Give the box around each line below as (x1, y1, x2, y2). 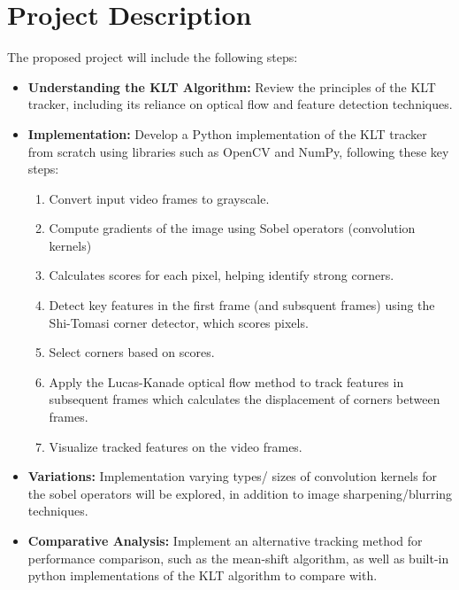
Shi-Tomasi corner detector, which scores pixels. (49, 313, 309, 331)
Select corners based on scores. (49, 343, 215, 361)
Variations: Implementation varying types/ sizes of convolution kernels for (27, 467, 438, 485)
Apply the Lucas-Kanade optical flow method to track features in (49, 372, 404, 391)
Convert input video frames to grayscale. (49, 189, 270, 207)
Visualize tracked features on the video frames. (49, 437, 302, 455)
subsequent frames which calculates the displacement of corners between (49, 390, 440, 408)
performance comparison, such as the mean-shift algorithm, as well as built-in (27, 548, 449, 567)
